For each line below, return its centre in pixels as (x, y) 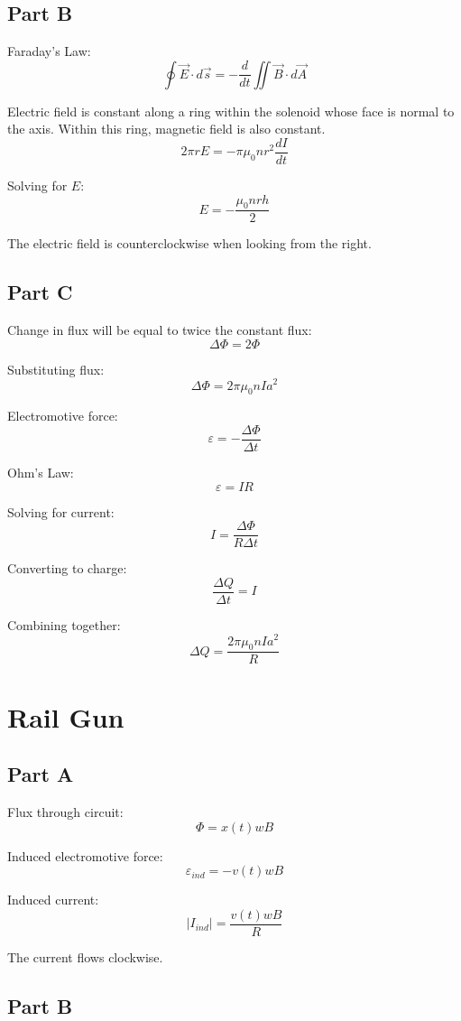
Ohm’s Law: (41, 472)
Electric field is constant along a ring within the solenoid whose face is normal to (231, 111)
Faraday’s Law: (49, 51)
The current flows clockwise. (85, 956)
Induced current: (53, 900)
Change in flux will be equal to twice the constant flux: (160, 330)
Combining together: (64, 624)
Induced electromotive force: (85, 855)
